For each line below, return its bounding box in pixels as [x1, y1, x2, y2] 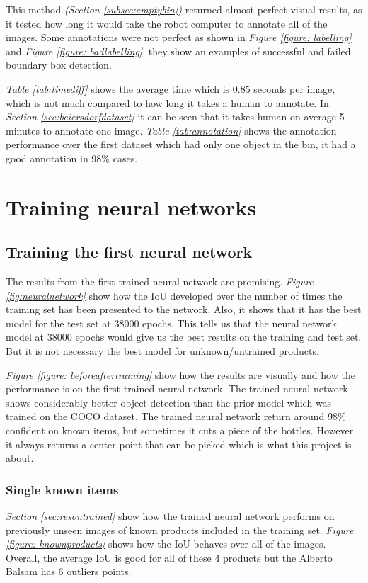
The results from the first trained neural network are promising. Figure [6, 274, 314, 289]
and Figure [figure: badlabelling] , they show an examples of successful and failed [6, 43, 351, 58]
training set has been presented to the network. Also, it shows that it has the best [6, 302, 362, 317]
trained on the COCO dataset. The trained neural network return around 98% [6, 409, 346, 424]
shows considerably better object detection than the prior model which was [6, 395, 332, 409]
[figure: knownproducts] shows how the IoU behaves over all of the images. [6, 536, 326, 551]
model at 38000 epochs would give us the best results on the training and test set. [6, 329, 362, 344]
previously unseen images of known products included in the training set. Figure [6, 522, 354, 537]
